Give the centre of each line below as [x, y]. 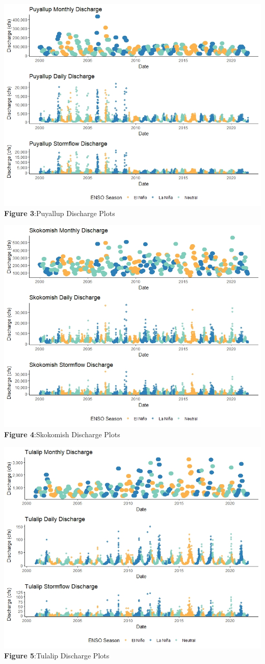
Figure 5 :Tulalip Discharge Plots [57, 656]
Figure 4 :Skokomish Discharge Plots [62, 434]
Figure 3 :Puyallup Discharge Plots [60, 213]
